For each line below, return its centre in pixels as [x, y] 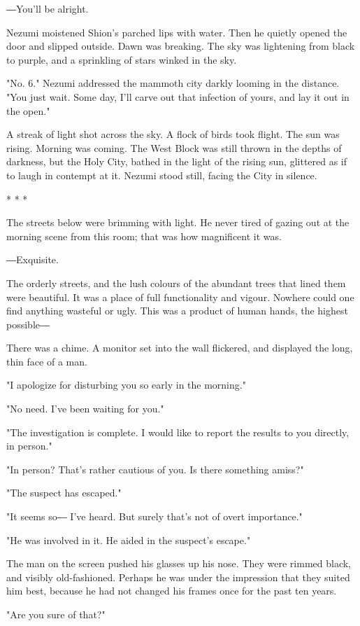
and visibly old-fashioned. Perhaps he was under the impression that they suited [178, 577]
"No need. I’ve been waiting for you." [85, 409]
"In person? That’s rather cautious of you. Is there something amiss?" [155, 469]
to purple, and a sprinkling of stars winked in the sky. [122, 59]
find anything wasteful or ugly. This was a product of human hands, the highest [177, 311]
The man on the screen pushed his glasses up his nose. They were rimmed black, [179, 563]
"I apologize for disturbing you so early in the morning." [126, 385]
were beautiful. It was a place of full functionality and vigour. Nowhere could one [180, 297]
